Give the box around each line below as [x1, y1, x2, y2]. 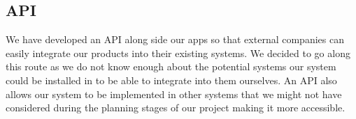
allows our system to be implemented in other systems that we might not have [6, 86, 342, 101]
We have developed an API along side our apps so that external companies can [6, 32, 344, 47]
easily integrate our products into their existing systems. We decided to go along [6, 45, 350, 60]
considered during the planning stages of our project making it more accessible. [6, 100, 346, 115]
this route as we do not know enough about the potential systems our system [6, 59, 336, 74]
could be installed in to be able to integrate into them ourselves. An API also [6, 72, 337, 87]
